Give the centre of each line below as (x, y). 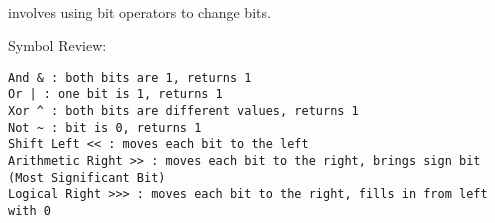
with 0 (29, 211)
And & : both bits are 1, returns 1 (130, 77)
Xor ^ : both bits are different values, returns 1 (183, 111)
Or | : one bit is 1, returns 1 (115, 94)
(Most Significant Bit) (87, 177)
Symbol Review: (57, 45)
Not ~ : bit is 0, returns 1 (105, 127)
